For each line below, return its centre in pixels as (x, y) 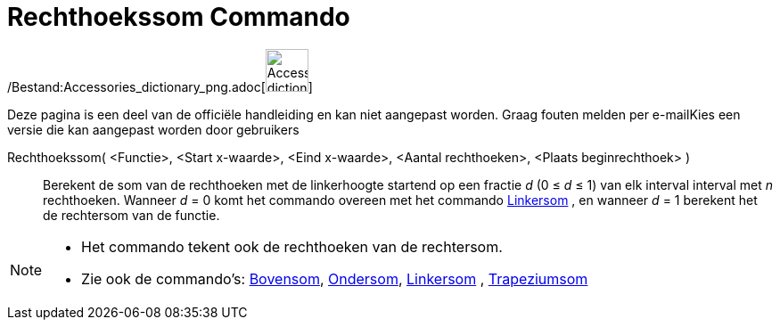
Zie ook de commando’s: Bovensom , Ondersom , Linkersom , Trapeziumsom (335, 278)
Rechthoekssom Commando (179, 17)
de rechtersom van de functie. (131, 215)
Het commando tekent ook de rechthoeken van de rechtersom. (292, 246)
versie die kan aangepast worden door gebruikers (153, 129)
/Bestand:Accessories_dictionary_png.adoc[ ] (160, 86)
